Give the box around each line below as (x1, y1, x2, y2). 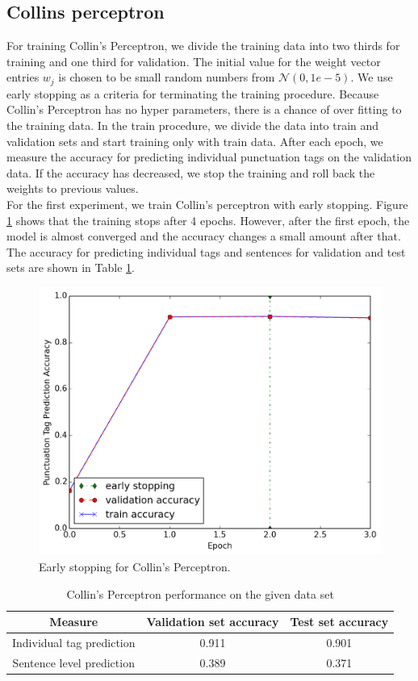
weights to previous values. (6, 180, 139, 197)
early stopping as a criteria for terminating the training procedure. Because (6, 85, 379, 102)
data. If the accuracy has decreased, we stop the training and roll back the (6, 164, 375, 181)
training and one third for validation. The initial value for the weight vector (6, 52, 381, 69)
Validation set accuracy (146, 613, 279, 630)
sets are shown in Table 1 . (6, 259, 135, 276)
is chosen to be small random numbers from (58, 69, 275, 86)
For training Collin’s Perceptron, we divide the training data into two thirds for (6, 37, 400, 54)
